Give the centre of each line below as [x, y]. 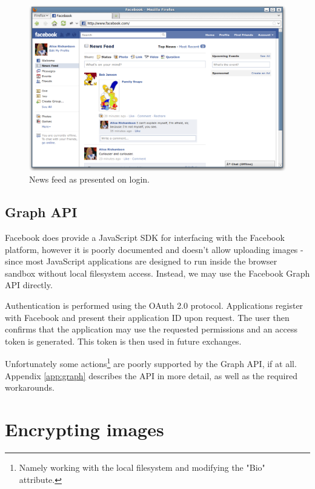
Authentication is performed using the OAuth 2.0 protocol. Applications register [154, 305]
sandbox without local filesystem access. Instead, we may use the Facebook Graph [157, 273]
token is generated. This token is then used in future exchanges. [123, 341]
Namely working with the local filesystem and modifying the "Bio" [142, 467]
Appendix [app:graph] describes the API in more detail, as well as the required [151, 375]
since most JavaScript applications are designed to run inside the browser [141, 261]
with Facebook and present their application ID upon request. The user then [147, 317]
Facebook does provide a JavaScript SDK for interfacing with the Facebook [145, 238]
